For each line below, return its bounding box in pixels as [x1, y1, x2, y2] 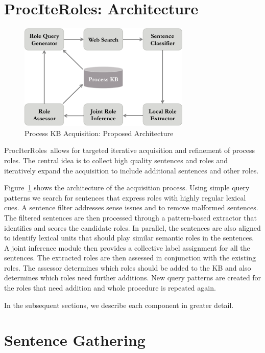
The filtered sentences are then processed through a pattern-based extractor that [4, 212, 257, 223]
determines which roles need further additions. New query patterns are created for [4, 272, 261, 283]
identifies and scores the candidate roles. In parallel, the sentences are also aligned [4, 222, 261, 233]
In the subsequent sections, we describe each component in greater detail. [4, 299, 234, 310]
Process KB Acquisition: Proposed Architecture [25, 127, 174, 138]
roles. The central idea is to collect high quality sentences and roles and [4, 155, 228, 165]
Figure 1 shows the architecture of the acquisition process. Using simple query [4, 182, 250, 193]
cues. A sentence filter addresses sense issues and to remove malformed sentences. [4, 202, 258, 213]
